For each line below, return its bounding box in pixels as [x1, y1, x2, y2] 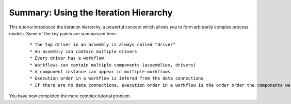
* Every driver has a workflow [30, 55, 104, 61]
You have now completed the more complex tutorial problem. [9, 93, 131, 99]
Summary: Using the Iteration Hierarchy [9, 7, 173, 18]
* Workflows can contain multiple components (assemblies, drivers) [30, 62, 196, 67]
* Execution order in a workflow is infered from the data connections [30, 76, 204, 81]
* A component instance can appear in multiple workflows [30, 69, 171, 74]
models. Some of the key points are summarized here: [9, 30, 117, 36]
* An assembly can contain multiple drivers [30, 49, 138, 54]
